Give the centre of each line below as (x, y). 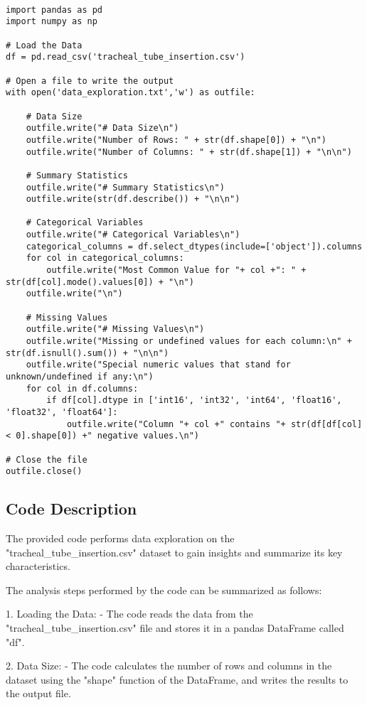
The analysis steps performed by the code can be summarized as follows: (164, 590)
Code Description (71, 508)
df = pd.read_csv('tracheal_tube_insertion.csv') (126, 57)
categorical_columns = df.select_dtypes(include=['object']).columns (194, 246)
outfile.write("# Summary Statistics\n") (125, 187)
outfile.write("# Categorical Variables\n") (133, 235)
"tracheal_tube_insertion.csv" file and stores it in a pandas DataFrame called (175, 628)
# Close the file (47, 459)
